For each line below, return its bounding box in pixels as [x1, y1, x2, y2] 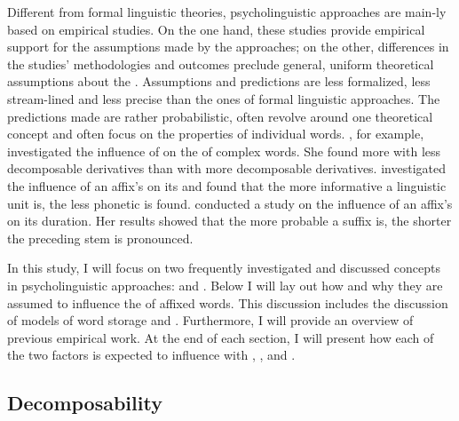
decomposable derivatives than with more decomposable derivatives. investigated [7, 159, 446, 178]
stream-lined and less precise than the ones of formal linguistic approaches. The [7, 89, 440, 107]
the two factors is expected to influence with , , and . [7, 346, 296, 364]
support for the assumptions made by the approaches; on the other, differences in [7, 37, 449, 56]
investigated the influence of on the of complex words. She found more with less [7, 141, 441, 160]
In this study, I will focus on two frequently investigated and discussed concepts [7, 258, 440, 277]
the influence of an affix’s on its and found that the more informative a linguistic [7, 176, 447, 195]
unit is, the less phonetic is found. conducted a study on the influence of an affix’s [7, 194, 453, 212]
